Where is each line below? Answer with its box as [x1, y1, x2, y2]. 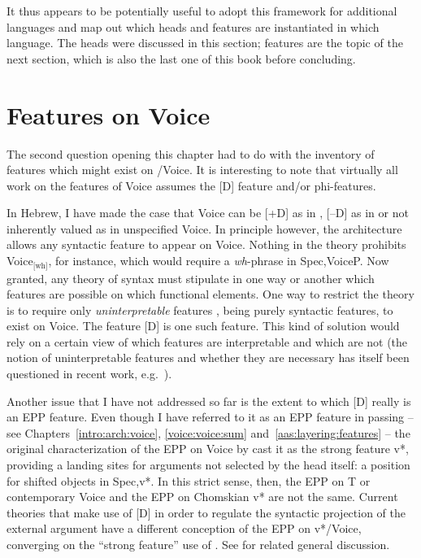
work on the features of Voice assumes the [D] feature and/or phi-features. [7, 177, 376, 194]
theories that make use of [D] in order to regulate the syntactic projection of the [7, 504, 406, 521]
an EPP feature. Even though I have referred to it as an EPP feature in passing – [7, 408, 414, 425]
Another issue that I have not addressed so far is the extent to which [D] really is [7, 392, 411, 409]
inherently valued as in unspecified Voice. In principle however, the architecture [7, 220, 402, 237]
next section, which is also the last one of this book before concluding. [7, 50, 356, 67]
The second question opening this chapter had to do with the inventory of [7, 145, 375, 162]
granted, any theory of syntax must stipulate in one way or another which [7, 269, 375, 286]
